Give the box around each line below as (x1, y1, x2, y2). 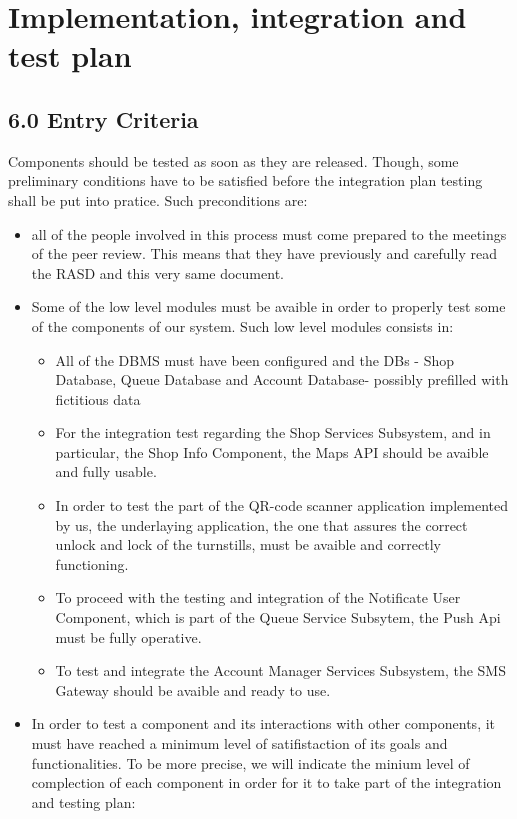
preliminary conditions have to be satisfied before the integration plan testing (8, 170, 483, 191)
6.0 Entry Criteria (8, 103, 199, 134)
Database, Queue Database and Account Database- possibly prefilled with (55, 369, 509, 390)
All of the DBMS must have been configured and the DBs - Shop (55, 349, 455, 370)
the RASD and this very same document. (31, 262, 284, 283)
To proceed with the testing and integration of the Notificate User (55, 587, 461, 608)
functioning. (55, 553, 129, 574)
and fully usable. (55, 461, 157, 482)
